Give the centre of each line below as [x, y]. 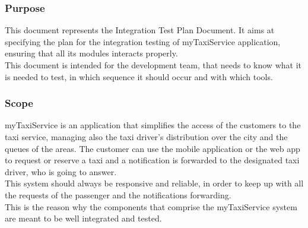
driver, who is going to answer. [61, 171]
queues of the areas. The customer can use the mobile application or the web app [153, 148]
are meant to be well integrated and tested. [83, 218]
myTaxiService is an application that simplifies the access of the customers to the [153, 125]
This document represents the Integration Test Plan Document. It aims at [140, 30]
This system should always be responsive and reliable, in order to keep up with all [154, 183]
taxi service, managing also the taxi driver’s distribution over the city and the [146, 137]
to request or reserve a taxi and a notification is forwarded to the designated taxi [152, 160]
